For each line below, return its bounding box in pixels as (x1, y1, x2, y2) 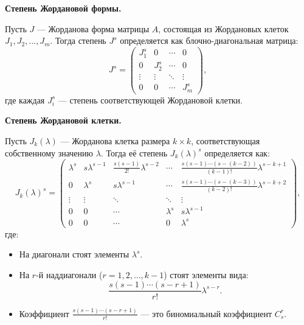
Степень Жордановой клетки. (5, 114, 122, 127)
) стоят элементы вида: (164, 268, 249, 281)
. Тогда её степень (100, 146, 168, 159)
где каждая (5, 93, 45, 106)
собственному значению (5, 146, 94, 159)
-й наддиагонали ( (36, 268, 103, 281)
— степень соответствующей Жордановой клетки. (58, 93, 243, 106)
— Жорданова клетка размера (60, 135, 170, 147)
